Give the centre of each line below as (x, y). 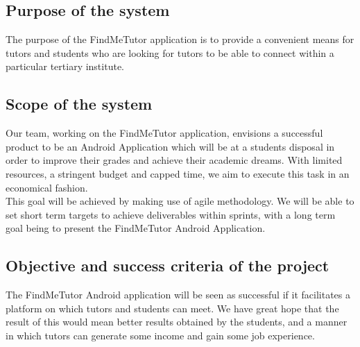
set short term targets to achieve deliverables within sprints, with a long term (171, 214)
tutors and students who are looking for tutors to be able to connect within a (170, 52)
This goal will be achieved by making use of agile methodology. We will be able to (180, 201)
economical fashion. (47, 187)
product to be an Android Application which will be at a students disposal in (170, 146)
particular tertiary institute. (65, 66)
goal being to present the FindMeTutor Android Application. (136, 228)
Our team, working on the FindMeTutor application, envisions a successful (164, 133)
